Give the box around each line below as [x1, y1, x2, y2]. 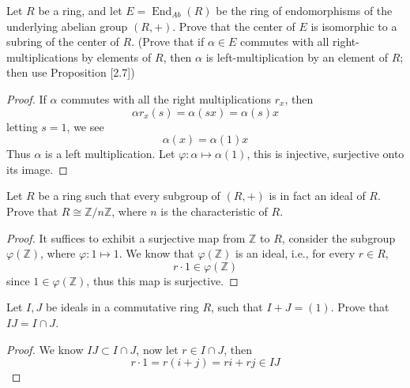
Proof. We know [6, 341, 84, 357]
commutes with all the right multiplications [61, 90, 271, 107]
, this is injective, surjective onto [246, 145, 404, 162]
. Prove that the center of [172, 17, 295, 34]
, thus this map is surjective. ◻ [86, 272, 239, 288]
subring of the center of [6, 33, 119, 50]
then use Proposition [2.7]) [6, 64, 135, 81]
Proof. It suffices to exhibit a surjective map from [6, 229, 246, 246]
